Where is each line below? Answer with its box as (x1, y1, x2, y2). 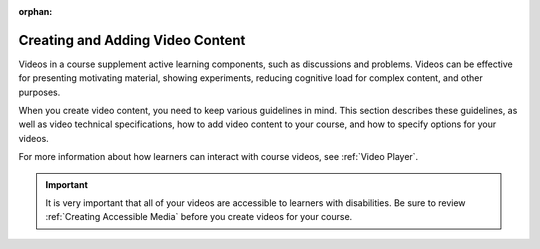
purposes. (18, 86, 61, 98)
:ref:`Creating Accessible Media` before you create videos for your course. (45, 211, 353, 223)
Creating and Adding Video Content (18, 31, 246, 49)
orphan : (18, 6, 53, 17)
